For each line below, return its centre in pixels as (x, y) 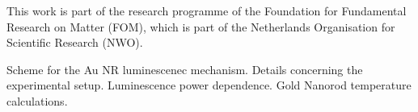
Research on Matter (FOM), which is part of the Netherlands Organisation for (201, 26)
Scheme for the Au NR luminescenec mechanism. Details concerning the (185, 69)
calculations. (37, 100)
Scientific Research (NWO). (75, 42)
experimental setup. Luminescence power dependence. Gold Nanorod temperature (209, 85)
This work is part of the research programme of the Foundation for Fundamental (207, 10)
